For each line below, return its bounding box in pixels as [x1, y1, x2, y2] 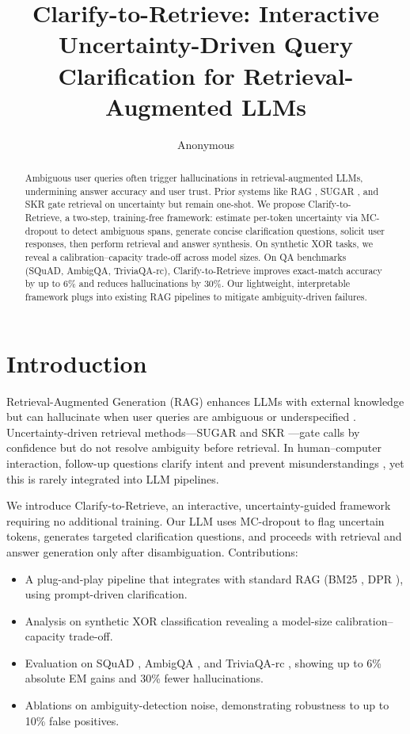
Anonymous [177, 136, 235, 152]
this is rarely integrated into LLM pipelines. [6, 470, 219, 487]
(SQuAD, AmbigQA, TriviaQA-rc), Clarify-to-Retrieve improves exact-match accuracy [25, 263, 382, 277]
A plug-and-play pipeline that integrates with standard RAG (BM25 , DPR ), [25, 570, 404, 587]
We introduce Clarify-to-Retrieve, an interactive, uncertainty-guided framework [6, 497, 391, 514]
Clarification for [58, 59, 235, 91]
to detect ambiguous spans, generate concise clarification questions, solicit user [61, 224, 385, 237]
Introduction [6, 346, 147, 379]
